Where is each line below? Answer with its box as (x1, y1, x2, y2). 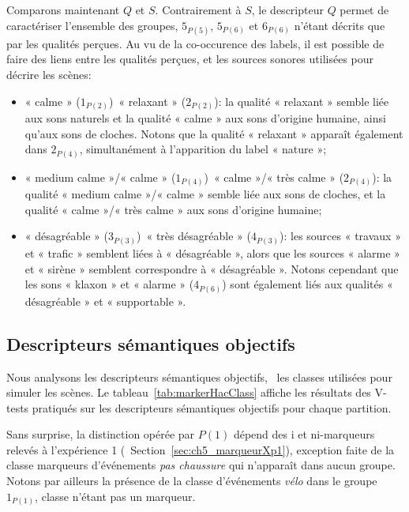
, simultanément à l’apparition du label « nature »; (79, 141, 327, 157)
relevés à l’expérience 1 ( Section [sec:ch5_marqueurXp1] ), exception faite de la (6, 441, 395, 457)
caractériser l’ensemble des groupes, (6, 17, 178, 33)
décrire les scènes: (6, 66, 92, 82)
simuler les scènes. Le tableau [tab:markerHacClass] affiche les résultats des (6, 384, 371, 401)
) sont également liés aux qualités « (222, 276, 393, 292)
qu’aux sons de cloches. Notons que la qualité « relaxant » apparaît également (24, 125, 403, 141)
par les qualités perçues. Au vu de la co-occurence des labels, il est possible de (6, 35, 385, 51)
